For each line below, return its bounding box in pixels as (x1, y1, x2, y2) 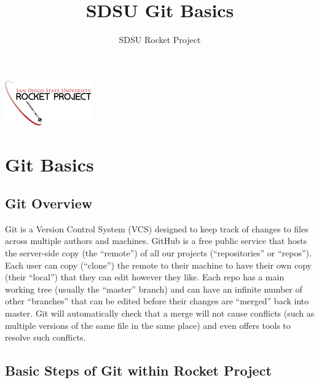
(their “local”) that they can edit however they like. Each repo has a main (5, 270, 285, 283)
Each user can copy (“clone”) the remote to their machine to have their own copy (5, 258, 312, 271)
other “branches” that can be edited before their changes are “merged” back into (5, 294, 309, 307)
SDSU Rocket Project (119, 33, 201, 46)
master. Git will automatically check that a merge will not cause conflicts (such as (5, 307, 315, 320)
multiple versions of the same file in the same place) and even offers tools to (5, 318, 291, 331)
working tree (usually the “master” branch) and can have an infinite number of (5, 282, 302, 295)
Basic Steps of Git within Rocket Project (5, 361, 272, 380)
